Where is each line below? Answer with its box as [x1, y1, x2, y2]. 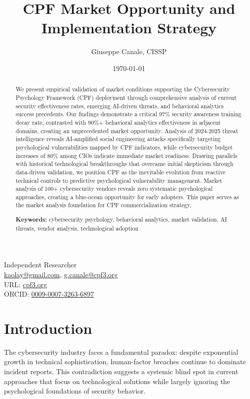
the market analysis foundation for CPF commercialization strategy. [15, 201, 191, 209]
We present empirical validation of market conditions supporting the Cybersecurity [15, 85, 230, 93]
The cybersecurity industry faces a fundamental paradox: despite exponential [4, 346, 239, 357]
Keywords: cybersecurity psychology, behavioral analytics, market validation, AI [15, 215, 227, 224]
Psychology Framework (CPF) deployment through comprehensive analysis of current [15, 93, 237, 101]
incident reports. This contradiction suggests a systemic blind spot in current [4, 366, 239, 377]
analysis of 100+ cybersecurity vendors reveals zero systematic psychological [15, 184, 213, 193]
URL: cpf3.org [4, 279, 47, 289]
